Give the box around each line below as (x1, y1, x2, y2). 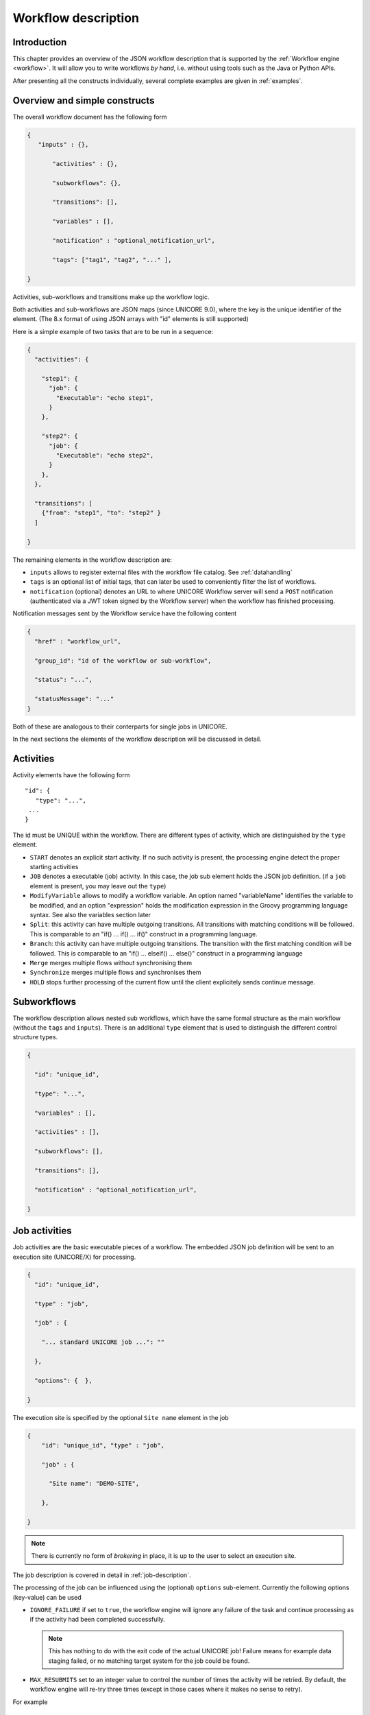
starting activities (29, 863, 79, 871)
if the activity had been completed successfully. (29, 1616, 166, 1624)
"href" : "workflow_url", (34, 637, 121, 645)
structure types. (12, 1033, 58, 1041)
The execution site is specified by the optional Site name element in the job (12, 1413, 229, 1421)
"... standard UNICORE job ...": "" (41, 1338, 164, 1346)
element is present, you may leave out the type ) (29, 882, 166, 890)
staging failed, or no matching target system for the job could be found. (48, 1657, 250, 1665)
